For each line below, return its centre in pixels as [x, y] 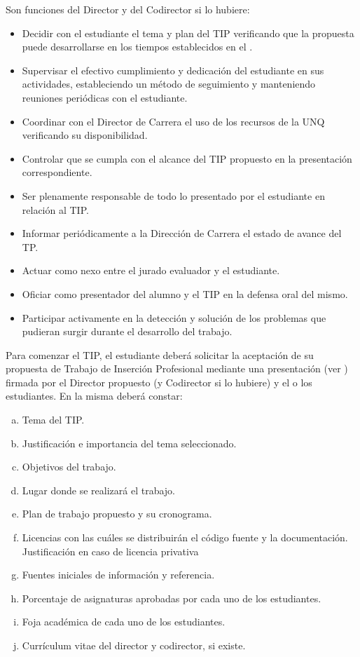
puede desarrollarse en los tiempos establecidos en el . [137, 47]
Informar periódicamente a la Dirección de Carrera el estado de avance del [182, 233]
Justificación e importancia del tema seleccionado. [129, 443]
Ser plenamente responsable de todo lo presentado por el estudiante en [173, 195]
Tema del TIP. [53, 420]
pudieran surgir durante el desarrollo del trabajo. [127, 331]
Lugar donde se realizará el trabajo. [99, 490]
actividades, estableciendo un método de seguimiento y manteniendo [169, 84]
